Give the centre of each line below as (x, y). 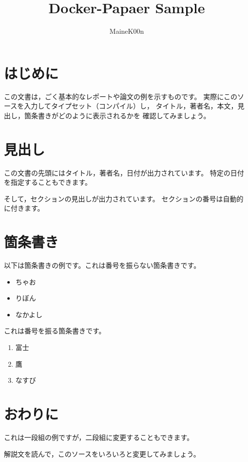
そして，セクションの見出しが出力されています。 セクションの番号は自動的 (124, 198)
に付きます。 (24, 208)
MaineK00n (127, 31)
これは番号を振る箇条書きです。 (55, 331)
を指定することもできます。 (48, 182)
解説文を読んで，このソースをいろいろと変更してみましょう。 (102, 453)
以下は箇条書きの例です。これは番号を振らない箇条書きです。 (102, 265)
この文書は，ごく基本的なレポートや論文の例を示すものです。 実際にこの (121, 96)
